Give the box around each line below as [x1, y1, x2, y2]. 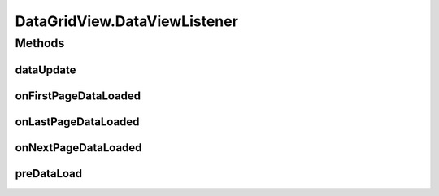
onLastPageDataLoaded [15, 115, 140, 128]
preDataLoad [15, 167, 83, 181]
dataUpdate [15, 63, 76, 76]
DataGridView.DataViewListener [15, 12, 239, 30]
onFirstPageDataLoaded [15, 89, 141, 102]
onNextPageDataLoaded [15, 141, 142, 155]
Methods [15, 36, 65, 50]
